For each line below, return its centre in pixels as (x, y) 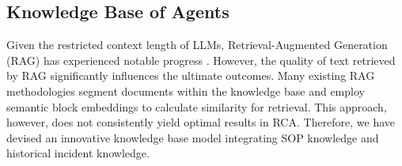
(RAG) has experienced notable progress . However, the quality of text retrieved (201, 60)
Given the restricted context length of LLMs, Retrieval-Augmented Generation (197, 45)
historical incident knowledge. (78, 153)
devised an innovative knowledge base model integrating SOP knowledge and (193, 137)
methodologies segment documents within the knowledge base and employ (186, 91)
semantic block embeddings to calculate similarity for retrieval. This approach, (197, 106)
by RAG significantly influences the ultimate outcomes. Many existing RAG (191, 75)
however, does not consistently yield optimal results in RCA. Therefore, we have (201, 122)
